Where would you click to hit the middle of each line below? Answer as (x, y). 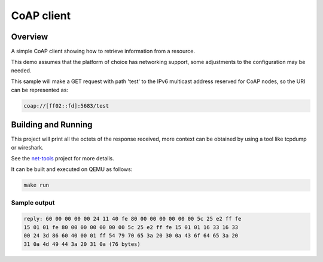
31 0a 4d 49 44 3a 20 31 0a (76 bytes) (82, 244)
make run (36, 185)
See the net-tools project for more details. (63, 158)
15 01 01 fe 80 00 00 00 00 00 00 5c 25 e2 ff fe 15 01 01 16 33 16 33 (131, 227)
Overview (30, 37)
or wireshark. (28, 147)
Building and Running (52, 125)
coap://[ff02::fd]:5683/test (66, 106)
